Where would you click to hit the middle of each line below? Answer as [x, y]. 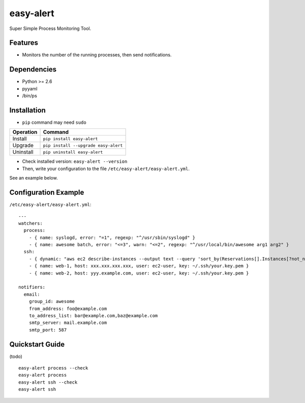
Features [24, 43]
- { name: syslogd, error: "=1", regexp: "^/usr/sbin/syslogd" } [112, 238]
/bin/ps [30, 96]
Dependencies [33, 69]
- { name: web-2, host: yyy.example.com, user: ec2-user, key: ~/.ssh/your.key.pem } [139, 273]
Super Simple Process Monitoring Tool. [50, 28]
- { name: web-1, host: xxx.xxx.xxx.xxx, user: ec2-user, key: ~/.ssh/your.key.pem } [139, 266]
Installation [27, 110]
